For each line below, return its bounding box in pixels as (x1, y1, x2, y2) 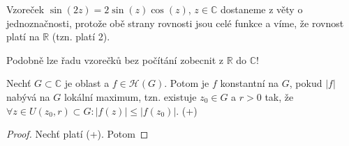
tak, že (265, 89, 294, 104)
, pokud (289, 76, 322, 90)
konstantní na (220, 76, 279, 90)
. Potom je (164, 76, 209, 90)
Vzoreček (6, 2, 45, 16)
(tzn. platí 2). (52, 29, 110, 44)
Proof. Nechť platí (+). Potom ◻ (6, 127, 149, 141)
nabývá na (6, 89, 50, 104)
